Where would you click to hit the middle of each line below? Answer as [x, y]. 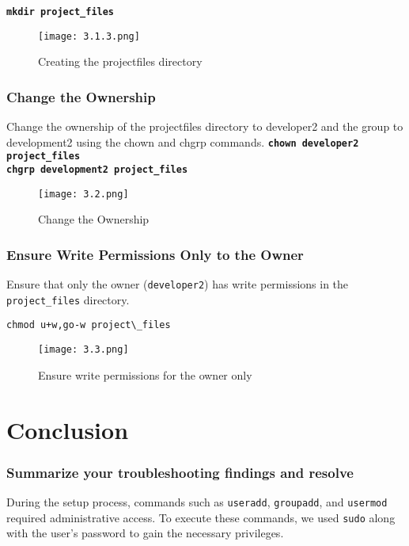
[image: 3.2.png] [83, 194]
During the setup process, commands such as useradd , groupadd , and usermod [197, 501]
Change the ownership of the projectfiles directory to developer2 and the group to [205, 126]
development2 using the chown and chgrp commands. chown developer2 [183, 141]
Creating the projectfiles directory [120, 61]
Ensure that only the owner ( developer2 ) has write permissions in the [178, 284]
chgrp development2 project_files [97, 170]
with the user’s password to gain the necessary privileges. [145, 533]
